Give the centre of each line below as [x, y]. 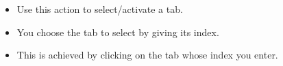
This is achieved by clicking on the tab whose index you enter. [147, 55]
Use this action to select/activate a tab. [100, 9]
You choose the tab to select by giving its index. [118, 32]
